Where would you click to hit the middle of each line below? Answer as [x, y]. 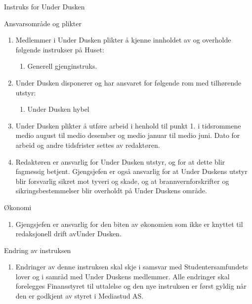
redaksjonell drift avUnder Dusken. [68, 234]
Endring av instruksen [38, 250]
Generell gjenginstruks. [62, 66]
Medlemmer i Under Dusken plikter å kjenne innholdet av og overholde [123, 40]
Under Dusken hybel [58, 109]
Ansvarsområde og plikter [43, 23]
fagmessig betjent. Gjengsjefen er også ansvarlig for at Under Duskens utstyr [131, 171]
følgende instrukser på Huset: [60, 49]
